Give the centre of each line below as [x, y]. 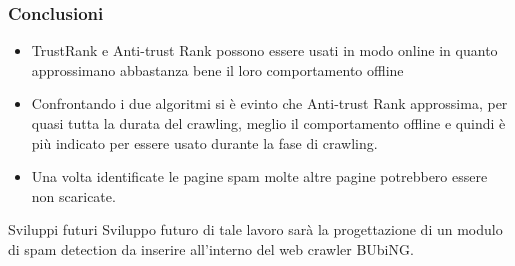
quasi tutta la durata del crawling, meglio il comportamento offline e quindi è [268, 123]
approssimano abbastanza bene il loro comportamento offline [217, 69]
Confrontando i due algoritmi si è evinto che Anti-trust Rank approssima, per [269, 103]
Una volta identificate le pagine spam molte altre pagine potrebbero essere [259, 176]
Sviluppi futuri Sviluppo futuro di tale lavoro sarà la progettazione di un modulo [255, 229]
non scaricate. [73, 195]
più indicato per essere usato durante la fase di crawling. [204, 142]
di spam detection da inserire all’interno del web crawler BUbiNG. [211, 248]
